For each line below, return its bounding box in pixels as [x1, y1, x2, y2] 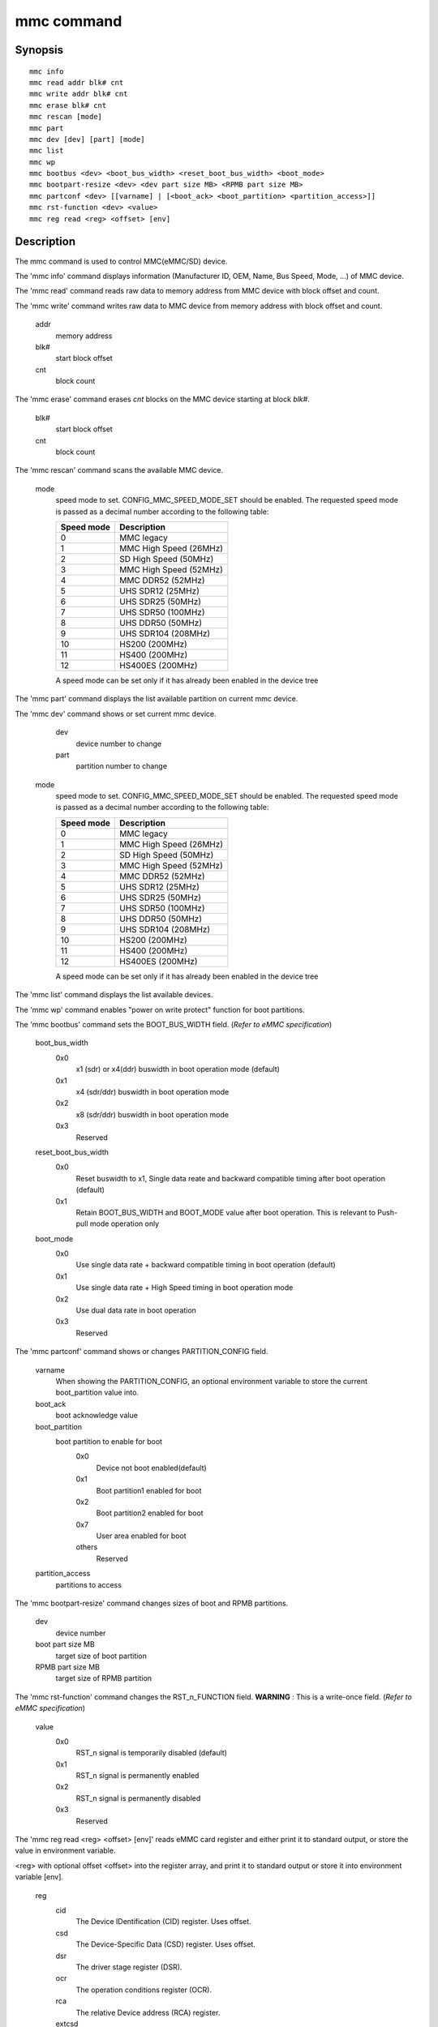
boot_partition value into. [55, 1387, 140, 1398]
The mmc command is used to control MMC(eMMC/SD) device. [15, 256, 228, 266]
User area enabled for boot [96, 1531, 187, 1541]
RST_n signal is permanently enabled [75, 1771, 200, 1781]
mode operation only [89, 1219, 160, 1228]
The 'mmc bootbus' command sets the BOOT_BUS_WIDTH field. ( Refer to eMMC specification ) [15, 1020, 333, 1030]
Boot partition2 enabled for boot [96, 1508, 204, 1518]
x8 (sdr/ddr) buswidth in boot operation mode [75, 1109, 229, 1119]
